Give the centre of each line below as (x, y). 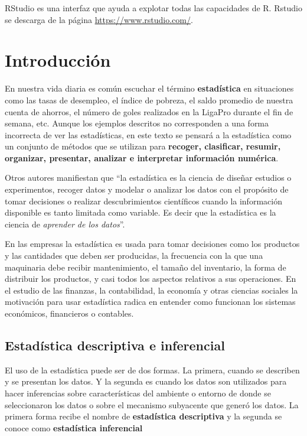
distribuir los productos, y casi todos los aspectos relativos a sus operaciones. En (151, 279)
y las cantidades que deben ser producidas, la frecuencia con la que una (134, 256)
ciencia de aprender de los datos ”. (65, 224)
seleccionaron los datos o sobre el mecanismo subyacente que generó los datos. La (152, 404)
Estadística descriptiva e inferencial (115, 345)
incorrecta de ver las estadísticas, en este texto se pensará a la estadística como (148, 134)
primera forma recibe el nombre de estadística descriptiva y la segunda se (143, 416)
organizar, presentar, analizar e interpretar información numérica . (142, 157)
